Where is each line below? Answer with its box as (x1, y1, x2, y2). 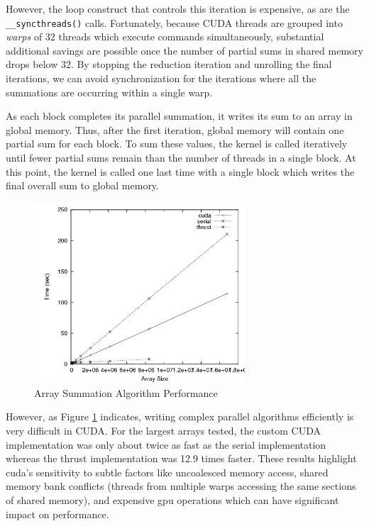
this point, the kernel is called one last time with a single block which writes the (6, 164, 355, 179)
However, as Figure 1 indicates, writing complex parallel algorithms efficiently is (6, 409, 354, 424)
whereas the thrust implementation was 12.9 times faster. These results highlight (6, 451, 357, 466)
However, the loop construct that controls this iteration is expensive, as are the (6, 1, 350, 16)
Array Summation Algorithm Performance (34, 385, 218, 400)
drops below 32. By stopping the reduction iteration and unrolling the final (6, 57, 332, 72)
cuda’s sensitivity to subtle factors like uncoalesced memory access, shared (6, 464, 329, 479)
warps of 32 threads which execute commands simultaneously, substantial (6, 29, 324, 44)
